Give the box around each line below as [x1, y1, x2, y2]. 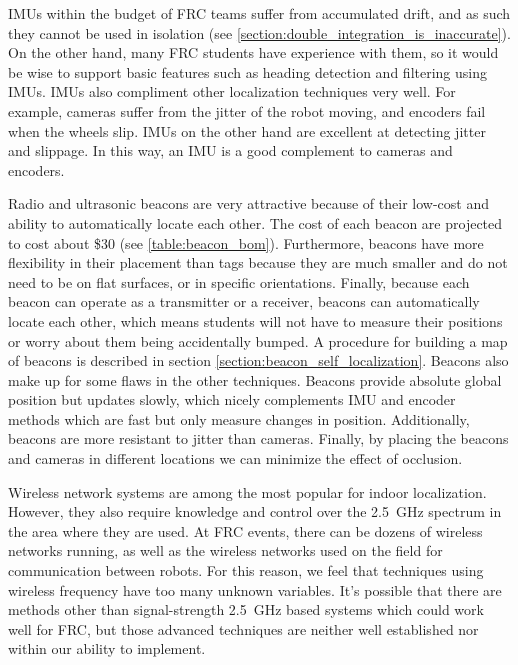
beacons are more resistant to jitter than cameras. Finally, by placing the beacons [8, 428, 509, 449]
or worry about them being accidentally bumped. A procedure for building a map [8, 330, 508, 351]
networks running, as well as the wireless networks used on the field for [8, 540, 443, 561]
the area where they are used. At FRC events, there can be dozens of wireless [8, 520, 483, 541]
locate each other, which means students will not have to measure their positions [8, 310, 503, 331]
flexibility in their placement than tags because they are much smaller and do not [8, 252, 508, 273]
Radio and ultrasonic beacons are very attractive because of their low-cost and [8, 193, 489, 214]
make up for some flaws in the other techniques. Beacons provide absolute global [8, 369, 502, 390]
